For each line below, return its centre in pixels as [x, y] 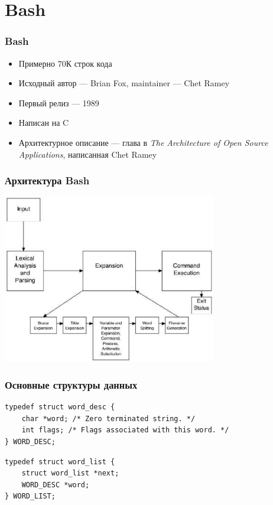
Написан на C [44, 123]
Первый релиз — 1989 [59, 102]
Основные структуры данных [71, 384]
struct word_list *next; [70, 473]
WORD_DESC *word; [56, 485]
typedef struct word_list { [60, 462]
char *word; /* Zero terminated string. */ [108, 418]
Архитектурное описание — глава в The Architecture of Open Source [143, 142]
